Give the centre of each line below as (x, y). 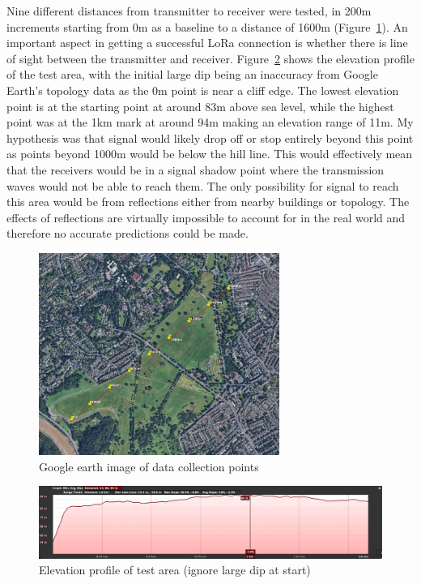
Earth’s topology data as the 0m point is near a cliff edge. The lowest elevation (203, 90)
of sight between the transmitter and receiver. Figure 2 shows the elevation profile (210, 58)
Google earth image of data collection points (149, 466)
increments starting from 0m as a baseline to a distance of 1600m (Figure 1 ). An (207, 26)
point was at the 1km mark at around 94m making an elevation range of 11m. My (210, 122)
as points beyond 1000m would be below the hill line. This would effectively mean (210, 154)
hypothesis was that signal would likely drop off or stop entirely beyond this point (210, 137)
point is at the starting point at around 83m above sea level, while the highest (200, 106)
